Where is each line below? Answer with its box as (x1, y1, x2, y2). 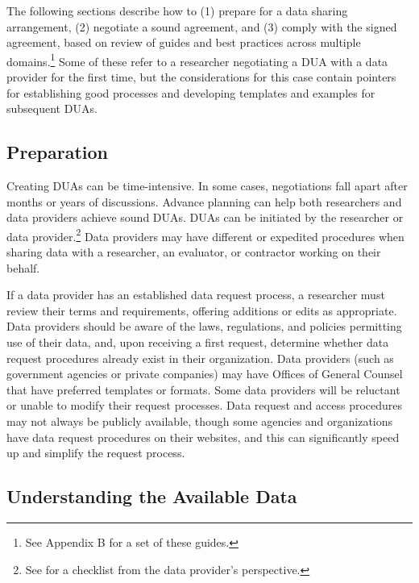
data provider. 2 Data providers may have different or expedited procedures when (6, 225, 404, 244)
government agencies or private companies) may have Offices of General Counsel (6, 365, 403, 382)
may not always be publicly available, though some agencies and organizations (6, 412, 393, 429)
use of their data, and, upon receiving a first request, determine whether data (6, 334, 389, 351)
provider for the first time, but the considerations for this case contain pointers (6, 69, 396, 85)
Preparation (6, 140, 108, 164)
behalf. (6, 259, 40, 276)
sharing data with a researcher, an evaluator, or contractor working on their (6, 244, 381, 260)
